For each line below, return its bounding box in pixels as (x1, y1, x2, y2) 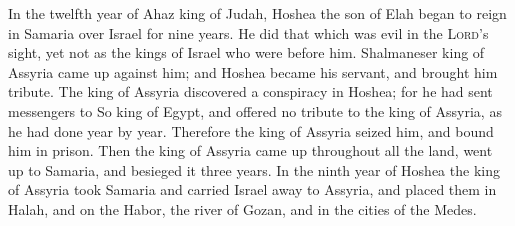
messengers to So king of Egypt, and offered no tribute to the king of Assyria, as (8, 100, 502, 121)
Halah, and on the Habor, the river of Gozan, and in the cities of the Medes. (8, 198, 477, 219)
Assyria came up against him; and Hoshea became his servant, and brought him (8, 61, 498, 82)
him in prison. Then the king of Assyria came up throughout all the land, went (8, 140, 493, 161)
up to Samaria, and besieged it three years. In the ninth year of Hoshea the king (8, 159, 500, 180)
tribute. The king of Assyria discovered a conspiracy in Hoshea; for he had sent (8, 81, 493, 102)
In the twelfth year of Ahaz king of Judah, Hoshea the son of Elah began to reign (8, 3, 507, 23)
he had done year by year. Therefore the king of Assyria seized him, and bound (8, 120, 494, 141)
